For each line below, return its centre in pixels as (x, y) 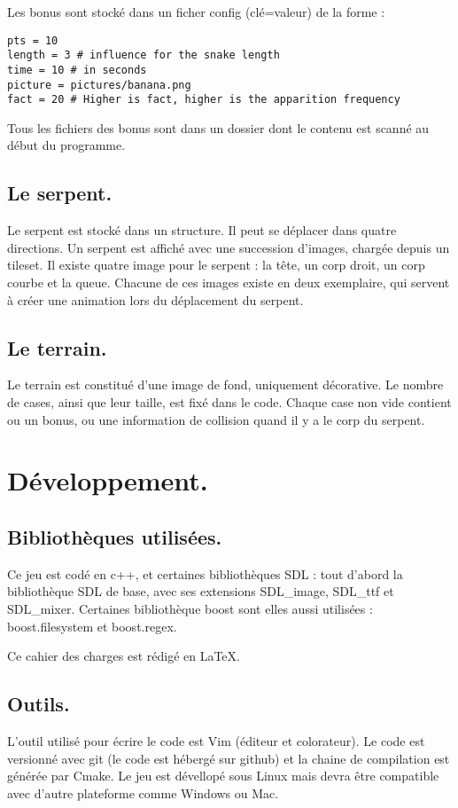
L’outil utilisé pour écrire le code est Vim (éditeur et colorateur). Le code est (216, 740)
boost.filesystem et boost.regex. (92, 626)
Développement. (108, 480)
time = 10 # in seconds (77, 70)
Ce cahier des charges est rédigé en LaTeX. (124, 656)
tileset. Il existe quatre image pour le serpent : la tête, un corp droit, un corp (216, 265)
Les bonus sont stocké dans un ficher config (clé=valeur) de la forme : (196, 12)
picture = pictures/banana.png (99, 85)
